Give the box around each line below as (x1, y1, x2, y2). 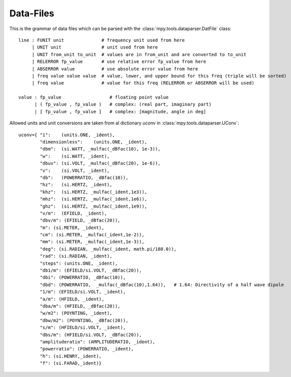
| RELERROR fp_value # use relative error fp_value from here (32, 59, 207, 65)
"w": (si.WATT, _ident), (40, 153, 110, 159)
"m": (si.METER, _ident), (40, 224, 104, 231)
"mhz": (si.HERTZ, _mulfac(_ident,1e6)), (40, 196, 148, 202)
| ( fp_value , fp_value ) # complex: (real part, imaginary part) (34, 102, 212, 107)
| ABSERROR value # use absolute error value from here (32, 66, 198, 71)
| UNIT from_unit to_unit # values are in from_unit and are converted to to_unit (32, 52, 247, 57)
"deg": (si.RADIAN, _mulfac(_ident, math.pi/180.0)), (40, 246, 177, 252)
